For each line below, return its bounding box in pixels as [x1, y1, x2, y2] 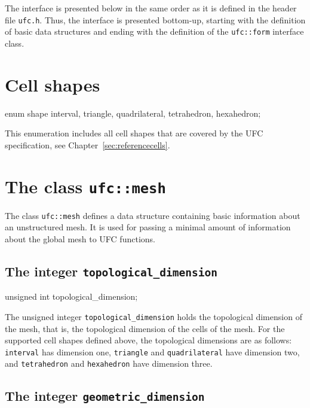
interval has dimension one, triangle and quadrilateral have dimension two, [5, 345, 300, 358]
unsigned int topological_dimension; [5, 290, 138, 303]
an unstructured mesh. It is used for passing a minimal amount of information [5, 221, 291, 233]
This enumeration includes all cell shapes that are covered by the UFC [5, 127, 263, 139]
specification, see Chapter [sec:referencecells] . [5, 138, 170, 151]
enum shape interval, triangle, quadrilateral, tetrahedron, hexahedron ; [5, 106, 261, 119]
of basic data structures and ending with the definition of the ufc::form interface [5, 25, 304, 38]
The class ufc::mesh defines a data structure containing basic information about [5, 209, 300, 221]
